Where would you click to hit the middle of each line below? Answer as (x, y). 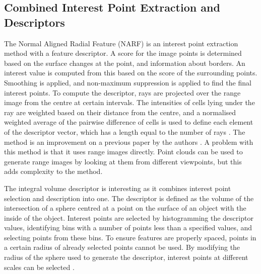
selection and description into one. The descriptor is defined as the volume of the (129, 198)
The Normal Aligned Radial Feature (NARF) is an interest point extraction (121, 43)
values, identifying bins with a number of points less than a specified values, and (128, 227)
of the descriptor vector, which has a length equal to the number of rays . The (125, 131)
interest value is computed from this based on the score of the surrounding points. (131, 73)
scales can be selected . (39, 267)
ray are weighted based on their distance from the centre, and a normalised (120, 112)
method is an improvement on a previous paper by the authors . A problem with (129, 142)
